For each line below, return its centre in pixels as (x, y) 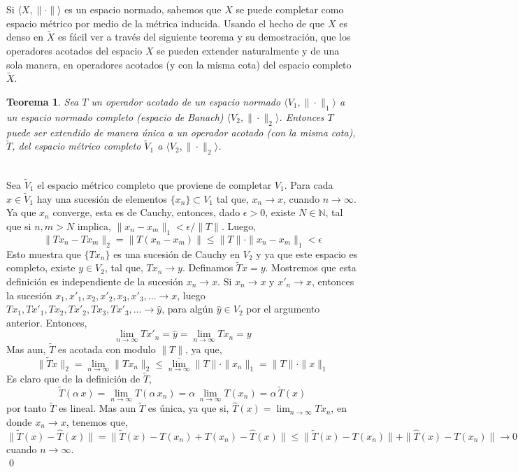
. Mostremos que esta (311, 267)
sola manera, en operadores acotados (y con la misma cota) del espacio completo (179, 64)
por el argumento (283, 309)
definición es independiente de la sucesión (95, 281)
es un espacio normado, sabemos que (143, 9)
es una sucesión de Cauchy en (177, 253)
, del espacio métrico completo (77, 146)
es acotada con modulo (107, 349)
